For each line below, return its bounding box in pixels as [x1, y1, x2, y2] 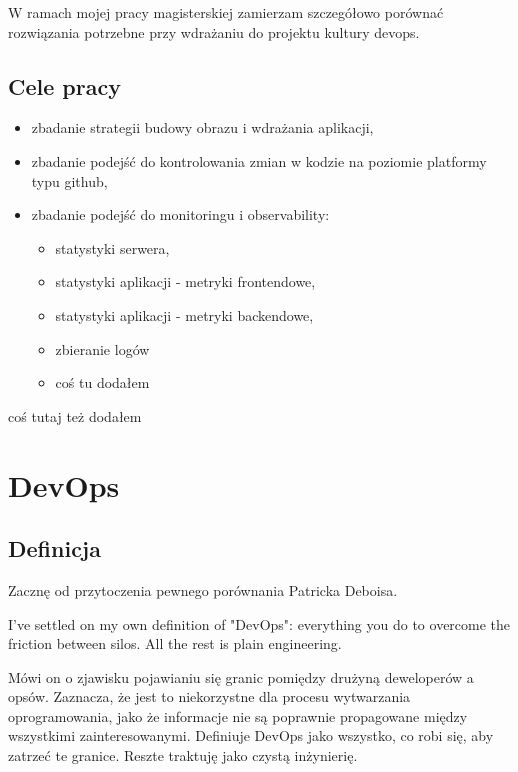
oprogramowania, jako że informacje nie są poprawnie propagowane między [8, 705, 468, 726]
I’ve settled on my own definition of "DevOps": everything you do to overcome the [8, 613, 511, 634]
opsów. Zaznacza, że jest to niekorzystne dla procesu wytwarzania [8, 686, 411, 707]
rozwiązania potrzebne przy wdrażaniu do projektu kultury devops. [8, 21, 420, 42]
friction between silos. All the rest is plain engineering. [8, 633, 342, 654]
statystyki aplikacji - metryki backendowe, [55, 304, 314, 325]
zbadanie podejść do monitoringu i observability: [31, 204, 330, 225]
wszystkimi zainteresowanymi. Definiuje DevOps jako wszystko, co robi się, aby [8, 725, 494, 746]
